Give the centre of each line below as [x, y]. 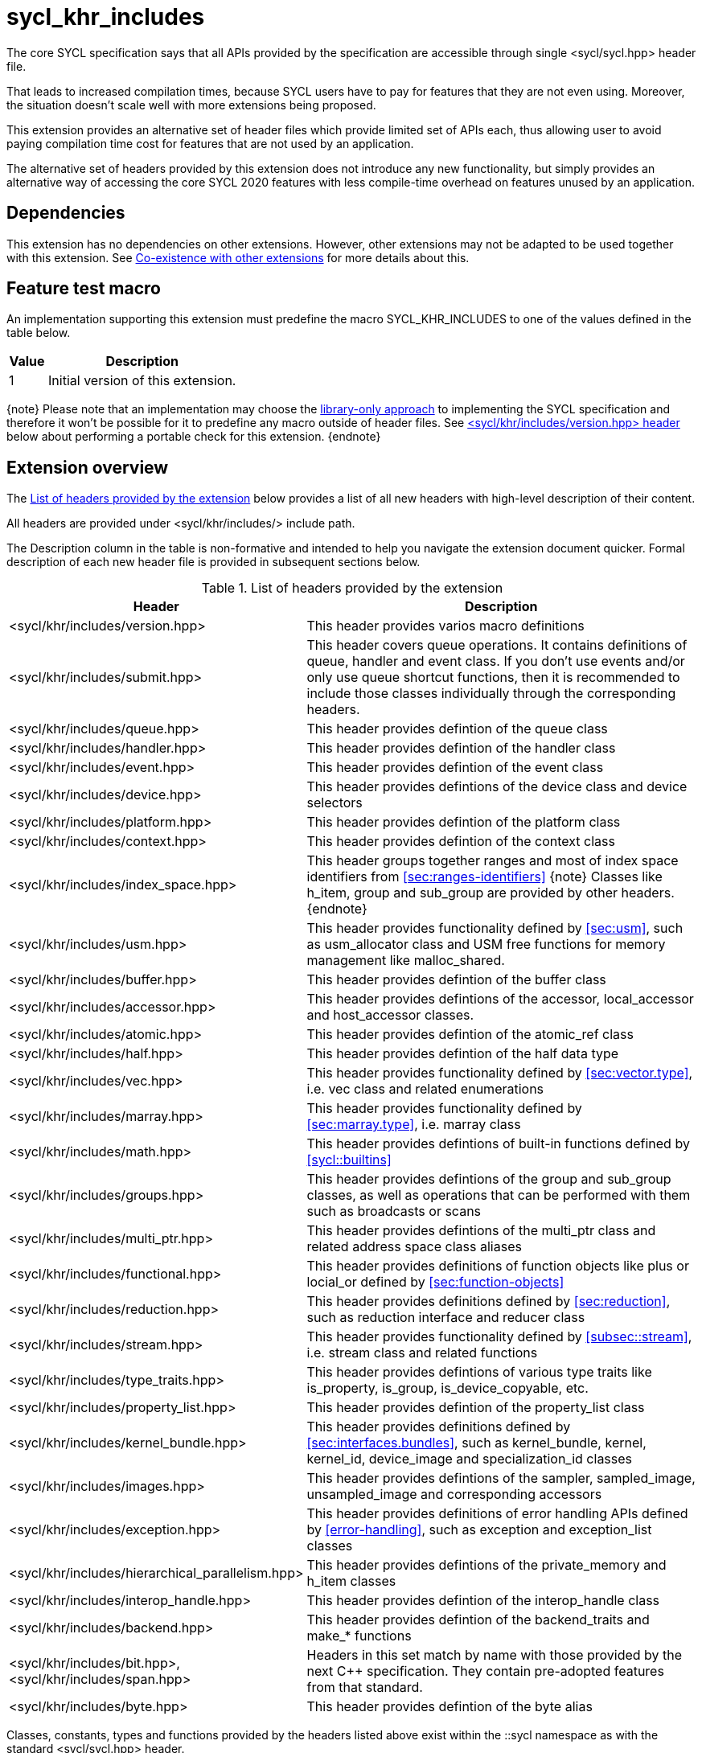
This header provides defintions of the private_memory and [486, 1565]
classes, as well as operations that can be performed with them [499, 1195]
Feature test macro [84, 289]
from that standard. [365, 1687]
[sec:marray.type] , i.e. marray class [414, 1125]
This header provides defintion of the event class [455, 768]
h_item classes [351, 1581]
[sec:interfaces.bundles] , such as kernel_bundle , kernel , [476, 1443]
